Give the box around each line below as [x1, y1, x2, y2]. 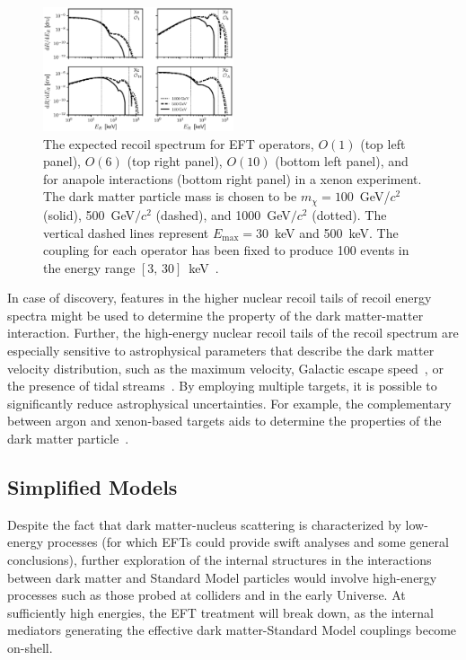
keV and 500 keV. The [274, 223, 399, 242]
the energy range [43, 258, 136, 277]
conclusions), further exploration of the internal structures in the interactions [7, 550, 432, 569]
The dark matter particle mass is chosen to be [43, 187, 297, 206]
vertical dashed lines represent [43, 223, 209, 242]
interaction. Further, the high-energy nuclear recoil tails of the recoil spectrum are [7, 323, 459, 342]
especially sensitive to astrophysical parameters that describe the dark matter [7, 341, 435, 360]
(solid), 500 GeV [43, 205, 136, 224]
